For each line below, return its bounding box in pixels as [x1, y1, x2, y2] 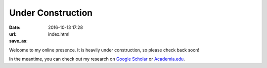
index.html [48, 31, 70, 37]
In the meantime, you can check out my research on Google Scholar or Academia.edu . [9, 56, 185, 62]
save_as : [9, 38, 28, 44]
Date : [9, 24, 21, 30]
